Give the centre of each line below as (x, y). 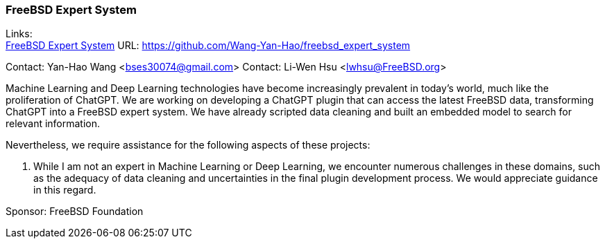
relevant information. (53, 124)
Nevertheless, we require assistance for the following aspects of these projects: (188, 145)
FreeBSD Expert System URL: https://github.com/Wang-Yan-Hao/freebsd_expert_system (208, 46)
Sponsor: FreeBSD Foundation (75, 212)
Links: (19, 34)
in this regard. (65, 190)
